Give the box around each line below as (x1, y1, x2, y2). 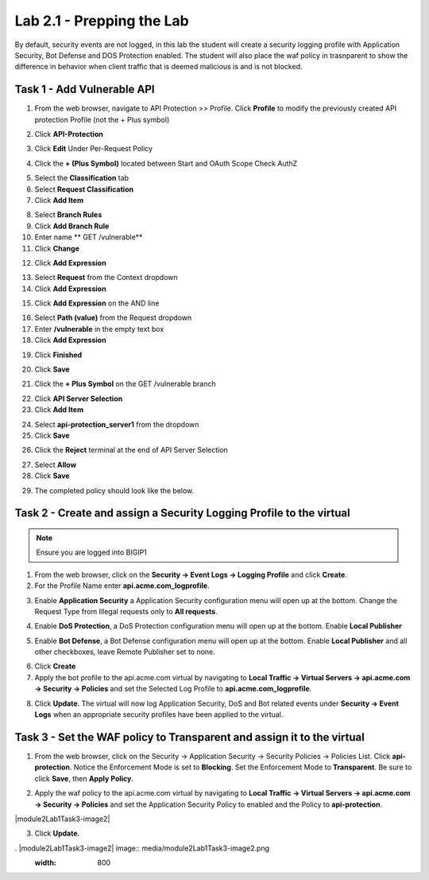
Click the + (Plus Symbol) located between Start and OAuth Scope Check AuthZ (34, 158, 298, 168)
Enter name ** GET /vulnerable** (34, 232, 143, 242)
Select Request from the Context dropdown (34, 273, 178, 282)
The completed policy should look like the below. (34, 485, 195, 495)
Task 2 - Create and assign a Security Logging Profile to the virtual (14, 506, 350, 520)
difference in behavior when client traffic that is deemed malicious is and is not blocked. (14, 62, 303, 72)
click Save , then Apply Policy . (34, 773, 134, 783)
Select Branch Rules (34, 210, 102, 220)
